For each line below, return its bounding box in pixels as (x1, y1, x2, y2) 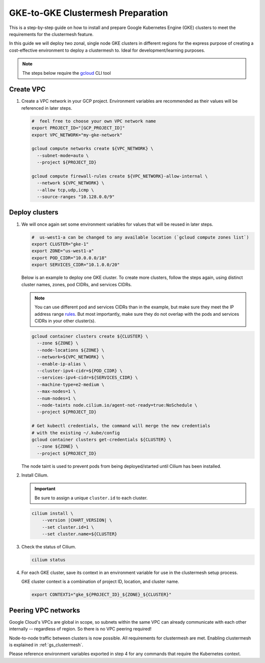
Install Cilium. (21, 472, 49, 478)
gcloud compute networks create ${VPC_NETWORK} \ (31, 146, 154, 151)
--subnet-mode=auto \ (37, 152, 89, 158)
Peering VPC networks (9, 606, 80, 614)
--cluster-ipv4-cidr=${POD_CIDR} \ (37, 368, 123, 373)
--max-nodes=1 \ (37, 389, 76, 394)
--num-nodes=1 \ (37, 395, 76, 401)
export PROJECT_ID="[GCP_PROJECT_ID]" (31, 125, 125, 131)
